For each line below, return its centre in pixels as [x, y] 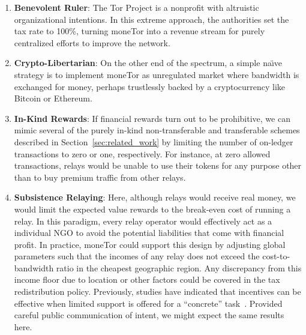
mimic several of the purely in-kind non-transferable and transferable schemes [157, 130]
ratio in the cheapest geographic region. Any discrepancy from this [179, 267]
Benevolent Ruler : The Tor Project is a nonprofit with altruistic [136, 7]
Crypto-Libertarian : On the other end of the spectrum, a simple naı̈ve [148, 63]
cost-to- [276, 256]
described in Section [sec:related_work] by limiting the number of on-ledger [154, 141]
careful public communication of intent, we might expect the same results [149, 315]
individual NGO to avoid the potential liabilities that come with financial [149, 233]
